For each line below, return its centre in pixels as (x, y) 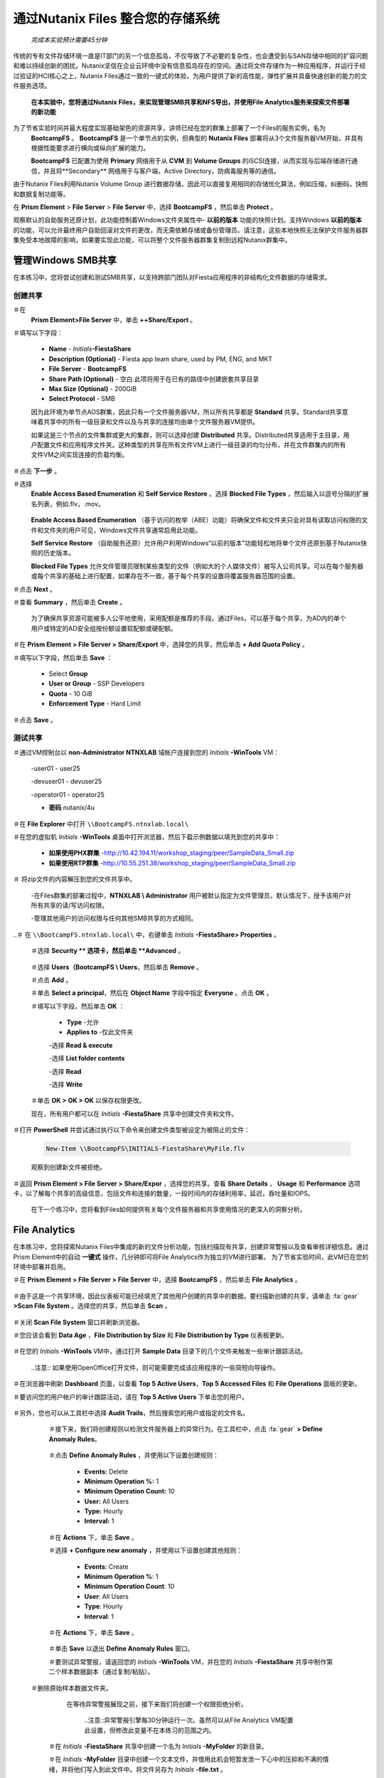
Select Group (68, 674)
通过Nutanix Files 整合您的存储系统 (116, 18)
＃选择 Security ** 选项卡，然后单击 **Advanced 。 (108, 951)
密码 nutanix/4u (72, 808)
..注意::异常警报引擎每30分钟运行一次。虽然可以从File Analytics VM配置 (189, 1720)
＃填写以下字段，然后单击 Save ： (63, 657)
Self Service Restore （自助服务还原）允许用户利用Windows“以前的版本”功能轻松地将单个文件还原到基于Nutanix (196, 543)
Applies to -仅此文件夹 (100, 1032)
